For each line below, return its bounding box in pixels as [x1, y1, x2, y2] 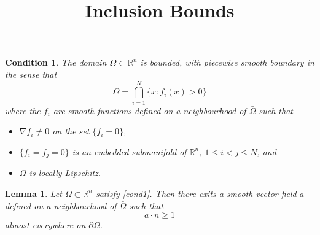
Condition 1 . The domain [5, 56, 107, 69]
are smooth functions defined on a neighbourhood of [53, 104, 246, 117]
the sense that [5, 67, 57, 80]
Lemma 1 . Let [5, 187, 62, 199]
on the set [52, 125, 90, 137]
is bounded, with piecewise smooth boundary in [140, 56, 314, 69]
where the [5, 104, 41, 117]
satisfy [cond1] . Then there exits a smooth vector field [95, 187, 297, 199]
